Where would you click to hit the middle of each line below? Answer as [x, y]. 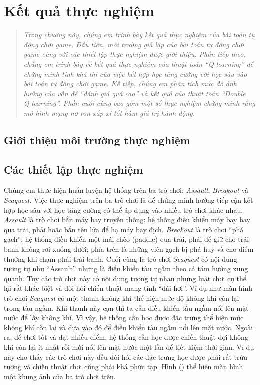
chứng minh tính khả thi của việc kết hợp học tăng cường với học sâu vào [135, 74]
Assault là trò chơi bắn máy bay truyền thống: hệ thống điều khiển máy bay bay [127, 220]
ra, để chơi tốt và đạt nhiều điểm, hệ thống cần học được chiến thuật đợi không [126, 337]
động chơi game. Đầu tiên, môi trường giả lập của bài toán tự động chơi [134, 44]
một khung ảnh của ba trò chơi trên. [60, 376]
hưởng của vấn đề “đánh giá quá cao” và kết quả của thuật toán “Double [135, 93]
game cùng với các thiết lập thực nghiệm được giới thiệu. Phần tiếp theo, [135, 54]
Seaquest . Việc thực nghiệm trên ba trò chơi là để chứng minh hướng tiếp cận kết [129, 200]
